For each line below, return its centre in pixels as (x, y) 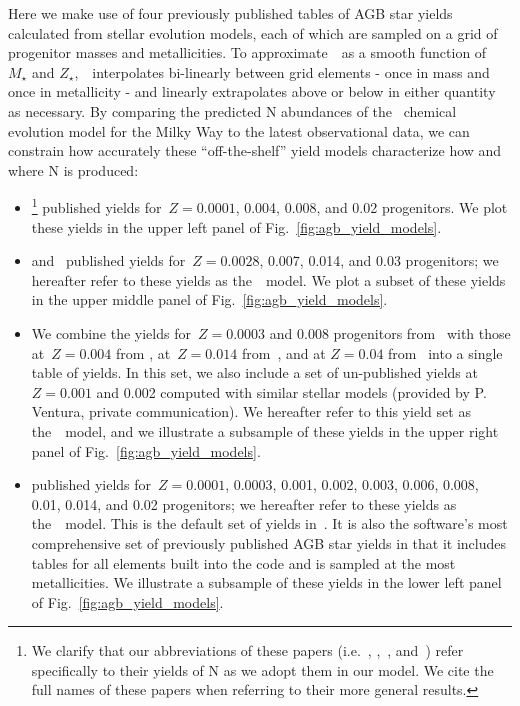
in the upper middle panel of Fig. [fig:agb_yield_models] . (209, 299)
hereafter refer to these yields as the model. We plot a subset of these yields (268, 279)
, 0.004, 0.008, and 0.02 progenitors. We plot (371, 207)
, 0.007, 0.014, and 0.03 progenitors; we (379, 260)
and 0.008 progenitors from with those (390, 332)
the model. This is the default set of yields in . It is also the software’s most (269, 523)
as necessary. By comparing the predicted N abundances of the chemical (232, 110)
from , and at (283, 352)
